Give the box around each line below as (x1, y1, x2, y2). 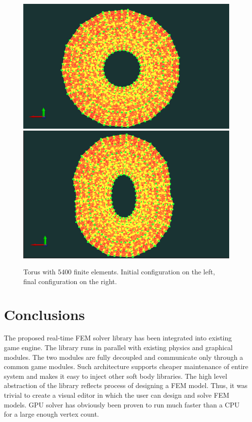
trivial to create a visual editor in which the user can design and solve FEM (4, 389, 230, 400)
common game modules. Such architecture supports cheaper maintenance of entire (4, 361, 249, 371)
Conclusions (4, 304, 85, 324)
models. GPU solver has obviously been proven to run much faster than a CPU (4, 399, 240, 409)
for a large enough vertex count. (4, 409, 99, 419)
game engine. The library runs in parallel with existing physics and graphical (4, 342, 233, 353)
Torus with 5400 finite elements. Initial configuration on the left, (23, 267, 215, 277)
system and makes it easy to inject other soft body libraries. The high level (4, 371, 227, 381)
